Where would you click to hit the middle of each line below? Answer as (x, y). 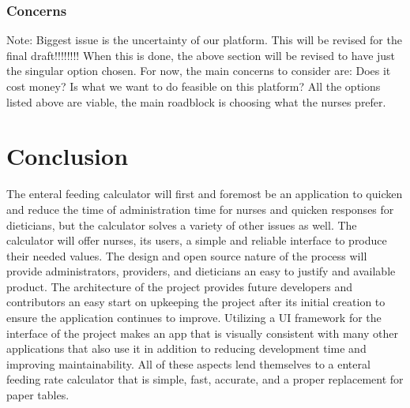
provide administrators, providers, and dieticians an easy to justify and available (201, 271)
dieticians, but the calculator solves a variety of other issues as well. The (182, 225)
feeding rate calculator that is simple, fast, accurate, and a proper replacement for (205, 379)
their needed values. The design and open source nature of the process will (187, 255)
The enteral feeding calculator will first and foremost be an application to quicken (205, 194)
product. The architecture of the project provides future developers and (179, 286)
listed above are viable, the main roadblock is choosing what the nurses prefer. (196, 101)
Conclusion (68, 156)
